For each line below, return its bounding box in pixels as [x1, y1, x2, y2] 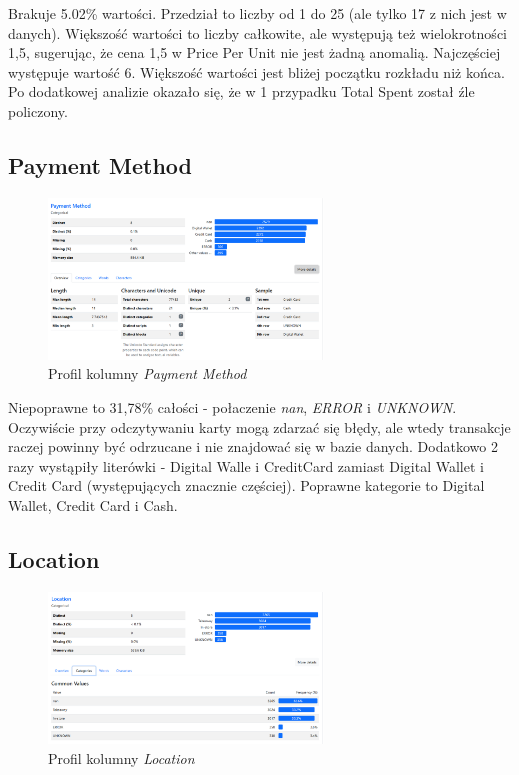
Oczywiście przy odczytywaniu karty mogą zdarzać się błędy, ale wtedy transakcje [8, 416, 511, 437]
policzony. [8, 100, 68, 121]
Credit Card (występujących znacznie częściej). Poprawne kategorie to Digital [8, 475, 485, 496]
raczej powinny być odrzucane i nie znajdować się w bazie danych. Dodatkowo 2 [8, 436, 498, 457]
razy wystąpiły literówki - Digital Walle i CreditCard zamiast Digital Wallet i [8, 455, 484, 476]
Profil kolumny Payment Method [48, 363, 247, 384]
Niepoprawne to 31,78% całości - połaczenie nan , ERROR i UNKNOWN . [8, 396, 457, 417]
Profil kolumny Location [48, 747, 195, 768]
